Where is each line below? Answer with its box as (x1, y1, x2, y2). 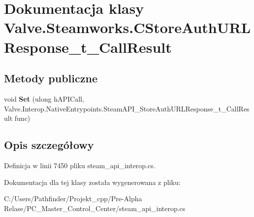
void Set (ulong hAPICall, (4, 93, 84, 104)
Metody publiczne (4, 71, 97, 86)
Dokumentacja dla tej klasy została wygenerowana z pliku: (4, 177, 181, 187)
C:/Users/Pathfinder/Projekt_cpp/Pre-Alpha (4, 193, 142, 204)
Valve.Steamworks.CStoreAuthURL (4, 17, 251, 37)
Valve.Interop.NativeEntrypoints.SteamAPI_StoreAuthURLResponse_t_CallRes (4, 103, 250, 113)
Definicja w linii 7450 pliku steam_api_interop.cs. (4, 160, 156, 170)
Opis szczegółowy (4, 137, 94, 152)
